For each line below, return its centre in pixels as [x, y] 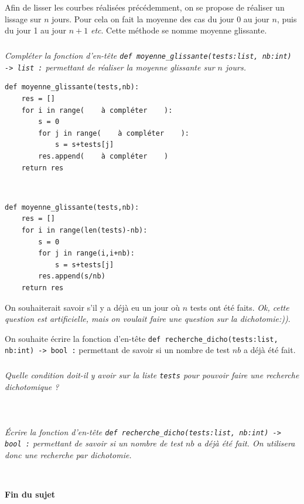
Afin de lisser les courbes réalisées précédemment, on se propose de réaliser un [145, 7]
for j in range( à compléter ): [114, 133]
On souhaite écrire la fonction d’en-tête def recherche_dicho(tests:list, [141, 338]
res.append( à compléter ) [103, 157]
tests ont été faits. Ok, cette [240, 307]
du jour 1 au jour [36, 30]
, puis [287, 19]
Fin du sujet [30, 494]
